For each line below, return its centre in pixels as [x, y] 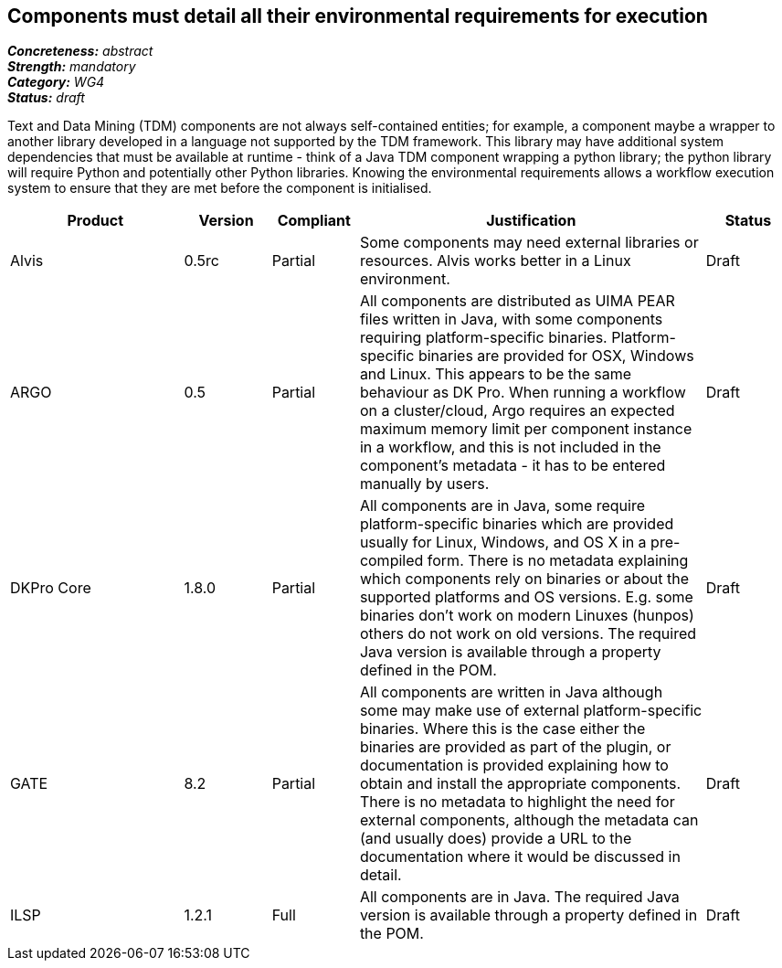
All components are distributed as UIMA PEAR [517, 301]
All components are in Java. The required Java [519, 897]
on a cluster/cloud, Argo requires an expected [517, 411]
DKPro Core [51, 588]
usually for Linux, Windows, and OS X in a [503, 543]
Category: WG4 [56, 82]
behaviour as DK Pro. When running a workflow [523, 393]
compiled [391, 561]
